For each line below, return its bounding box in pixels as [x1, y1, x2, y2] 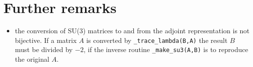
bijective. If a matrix [15, 35, 77, 45]
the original [15, 54, 49, 64]
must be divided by [15, 44, 73, 54]
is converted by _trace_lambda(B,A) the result [86, 35, 228, 45]
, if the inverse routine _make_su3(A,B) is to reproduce [84, 44, 248, 54]
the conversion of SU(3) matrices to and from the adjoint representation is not [15, 26, 250, 36]
